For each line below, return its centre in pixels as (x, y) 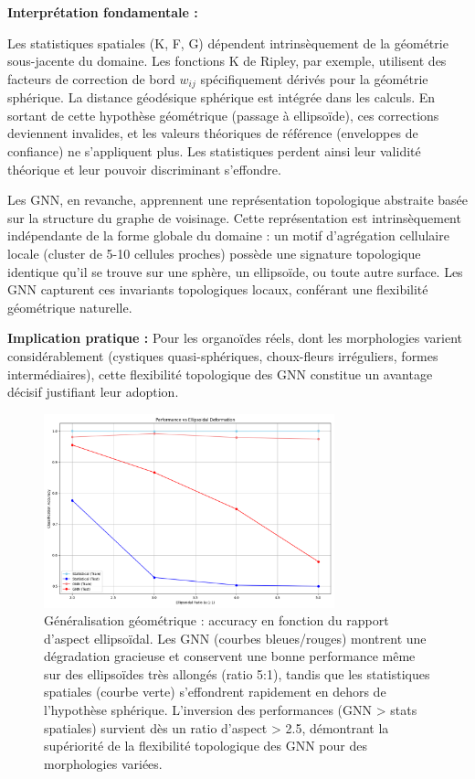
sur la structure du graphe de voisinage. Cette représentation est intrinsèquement (234, 217)
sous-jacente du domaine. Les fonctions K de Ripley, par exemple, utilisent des (227, 61)
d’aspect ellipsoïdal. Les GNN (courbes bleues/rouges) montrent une (235, 638)
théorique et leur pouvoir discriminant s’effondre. (144, 169)
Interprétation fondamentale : (103, 12)
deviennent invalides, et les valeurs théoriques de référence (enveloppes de (213, 133)
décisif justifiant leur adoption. (93, 392)
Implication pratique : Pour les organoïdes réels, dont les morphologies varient (235, 338)
